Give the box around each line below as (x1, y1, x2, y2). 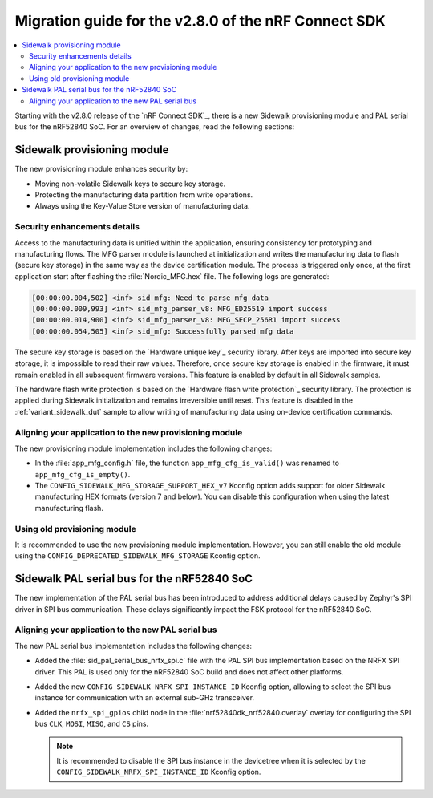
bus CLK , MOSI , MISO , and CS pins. (34, 719, 148, 729)
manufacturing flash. (34, 503, 104, 512)
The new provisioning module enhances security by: (14, 164, 188, 174)
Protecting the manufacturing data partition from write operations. (34, 189, 253, 200)
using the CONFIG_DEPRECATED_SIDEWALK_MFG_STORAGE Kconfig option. (14, 551, 261, 561)
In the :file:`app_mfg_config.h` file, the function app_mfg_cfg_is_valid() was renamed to (34, 458, 340, 468)
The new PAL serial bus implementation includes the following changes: (14, 641, 253, 650)
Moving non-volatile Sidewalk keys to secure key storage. (34, 179, 226, 188)
